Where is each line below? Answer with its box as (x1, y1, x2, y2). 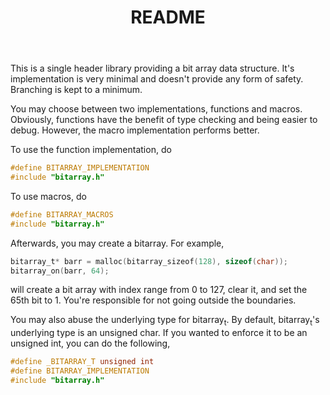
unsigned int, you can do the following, (10, 337, 171, 350)
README (130, 6, 206, 29)
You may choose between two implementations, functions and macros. (10, 103, 303, 115)
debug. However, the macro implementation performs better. (10, 124, 260, 136)
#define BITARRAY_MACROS (10, 209, 114, 220)
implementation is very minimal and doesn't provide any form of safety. (10, 73, 304, 85)
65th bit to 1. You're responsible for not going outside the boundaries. (10, 294, 297, 306)
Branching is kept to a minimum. (10, 84, 143, 96)
